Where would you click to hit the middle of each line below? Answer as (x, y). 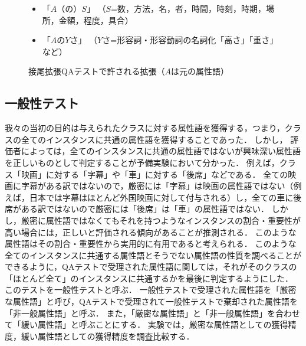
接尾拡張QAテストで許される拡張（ (97, 71)
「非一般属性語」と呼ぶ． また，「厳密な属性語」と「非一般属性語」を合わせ (153, 313)
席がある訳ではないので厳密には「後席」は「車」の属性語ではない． (137, 209)
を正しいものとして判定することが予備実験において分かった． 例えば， (142, 162)
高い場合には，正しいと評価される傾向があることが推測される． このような (151, 232)
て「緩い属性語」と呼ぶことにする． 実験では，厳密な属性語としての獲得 (147, 324)
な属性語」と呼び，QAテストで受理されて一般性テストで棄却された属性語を (151, 301)
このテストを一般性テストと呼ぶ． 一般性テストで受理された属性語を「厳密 (151, 290)
